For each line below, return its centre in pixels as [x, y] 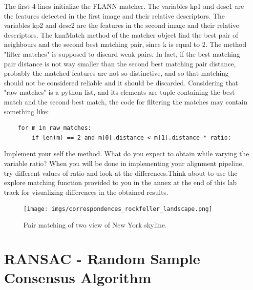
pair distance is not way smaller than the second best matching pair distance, [120, 63]
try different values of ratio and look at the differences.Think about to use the [121, 173]
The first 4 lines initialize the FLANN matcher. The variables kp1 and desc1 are [124, 6]
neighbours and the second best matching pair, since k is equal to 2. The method [125, 44]
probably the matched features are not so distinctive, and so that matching [116, 73]
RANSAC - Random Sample [102, 258]
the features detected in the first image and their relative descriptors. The [115, 15]
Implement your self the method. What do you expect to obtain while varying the [126, 154]
